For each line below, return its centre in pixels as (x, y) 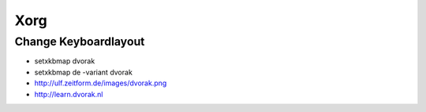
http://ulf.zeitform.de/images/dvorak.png (101, 83)
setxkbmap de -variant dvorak (84, 72)
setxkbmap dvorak (65, 61)
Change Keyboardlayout (80, 42)
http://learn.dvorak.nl (69, 94)
